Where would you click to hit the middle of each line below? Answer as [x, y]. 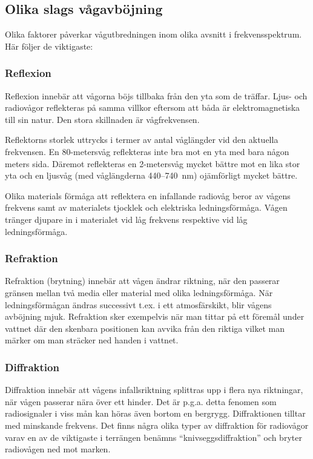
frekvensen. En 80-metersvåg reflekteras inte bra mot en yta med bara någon [147, 151]
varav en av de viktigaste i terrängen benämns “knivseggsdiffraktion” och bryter [153, 437]
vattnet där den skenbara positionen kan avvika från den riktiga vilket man [145, 328]
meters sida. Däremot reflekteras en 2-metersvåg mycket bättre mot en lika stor [153, 163]
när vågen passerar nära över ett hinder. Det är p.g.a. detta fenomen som [141, 401]
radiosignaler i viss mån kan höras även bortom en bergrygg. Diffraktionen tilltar [155, 413]
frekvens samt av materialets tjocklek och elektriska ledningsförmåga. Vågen [146, 207]
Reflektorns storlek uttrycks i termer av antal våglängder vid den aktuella [142, 140]
